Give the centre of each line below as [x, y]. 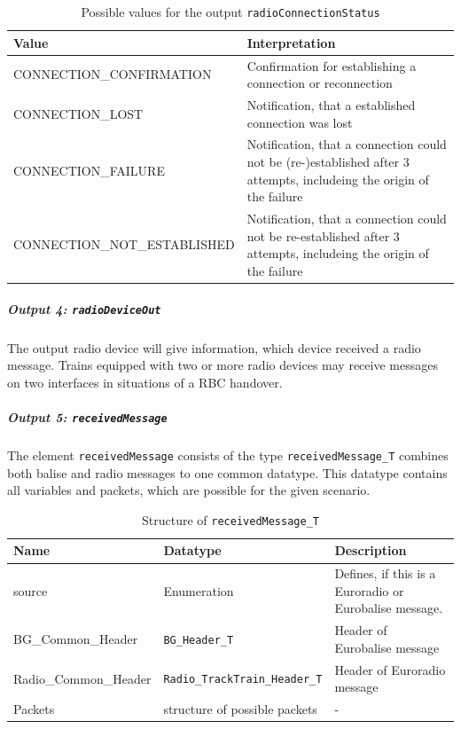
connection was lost [300, 122]
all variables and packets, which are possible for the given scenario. [189, 490]
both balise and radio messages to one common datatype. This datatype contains [227, 472]
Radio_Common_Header [82, 678]
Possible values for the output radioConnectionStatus [230, 12]
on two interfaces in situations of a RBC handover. [145, 382]
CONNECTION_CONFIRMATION [113, 74]
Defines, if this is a [385, 573]
